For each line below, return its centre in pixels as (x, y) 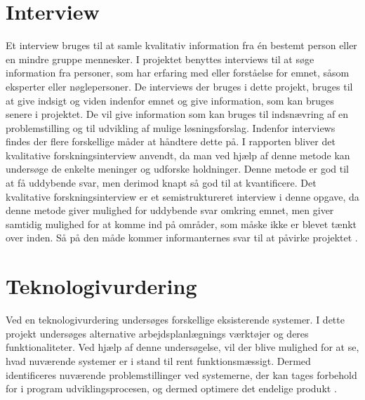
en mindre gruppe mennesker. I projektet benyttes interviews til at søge (160, 59)
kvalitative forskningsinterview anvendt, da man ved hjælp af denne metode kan (178, 155)
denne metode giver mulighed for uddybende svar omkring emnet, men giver (170, 210)
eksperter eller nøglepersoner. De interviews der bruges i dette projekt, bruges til (179, 86)
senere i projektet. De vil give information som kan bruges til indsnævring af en (177, 114)
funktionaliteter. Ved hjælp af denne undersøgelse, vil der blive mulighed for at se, (182, 347)
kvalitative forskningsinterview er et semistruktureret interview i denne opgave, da (182, 196)
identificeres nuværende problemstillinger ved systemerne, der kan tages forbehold (181, 374)
